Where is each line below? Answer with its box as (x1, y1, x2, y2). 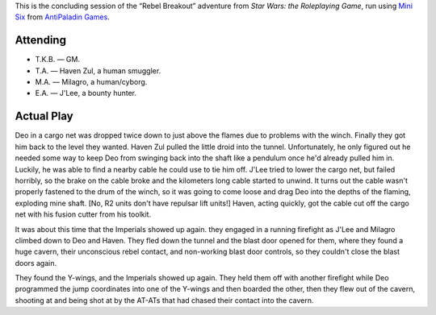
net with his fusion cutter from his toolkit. (15, 209, 152, 219)
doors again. (15, 258, 57, 267)
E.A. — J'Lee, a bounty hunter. (35, 89, 137, 98)
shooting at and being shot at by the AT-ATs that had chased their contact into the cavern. (15, 295, 314, 305)
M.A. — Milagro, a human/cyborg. (35, 77, 148, 87)
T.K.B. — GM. (35, 55, 81, 64)
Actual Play (15, 110, 73, 123)
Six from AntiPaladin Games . (15, 12, 111, 22)
